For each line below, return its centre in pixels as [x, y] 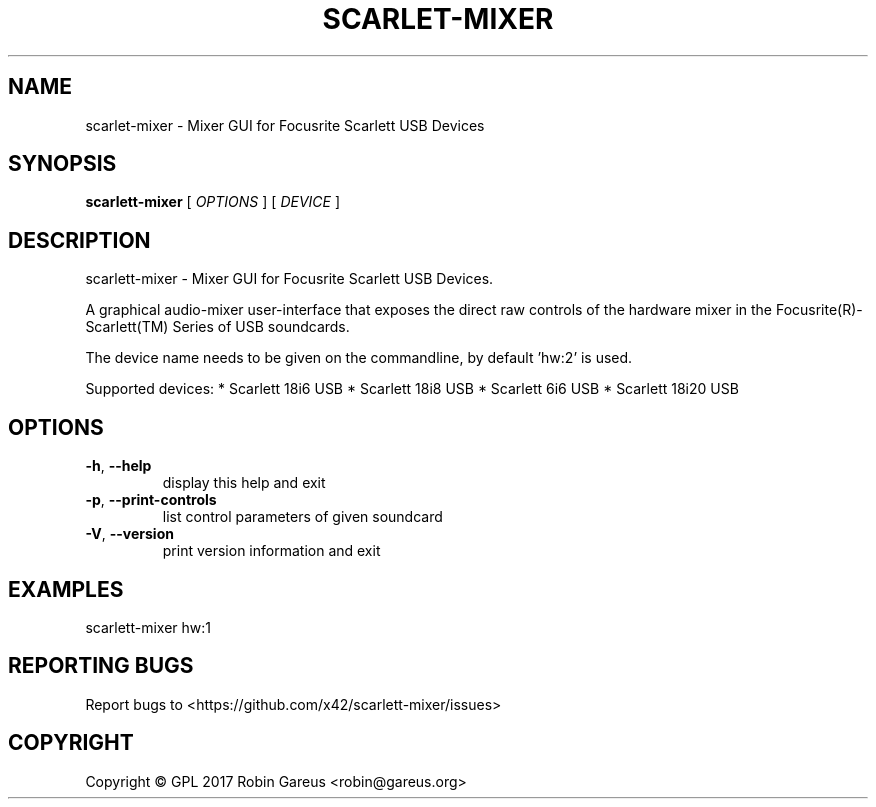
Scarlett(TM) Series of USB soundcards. [217, 327]
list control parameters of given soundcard [302, 517]
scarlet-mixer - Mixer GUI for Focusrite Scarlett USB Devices [285, 125]
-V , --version [129, 534]
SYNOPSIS [62, 164]
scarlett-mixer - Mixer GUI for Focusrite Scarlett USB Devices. [289, 279]
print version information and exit [271, 551]
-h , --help [118, 466]
